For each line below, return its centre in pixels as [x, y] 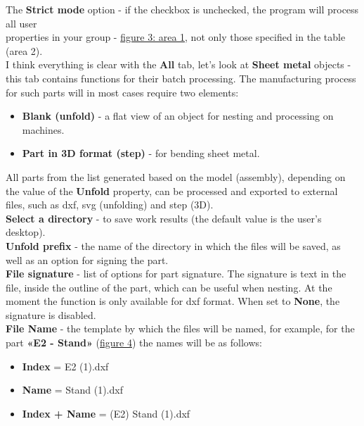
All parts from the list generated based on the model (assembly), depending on [176, 176]
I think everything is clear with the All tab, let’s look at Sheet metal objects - [178, 64]
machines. [43, 129]
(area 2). [24, 50]
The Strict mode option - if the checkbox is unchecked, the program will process [182, 9]
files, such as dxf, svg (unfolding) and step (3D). [110, 205]
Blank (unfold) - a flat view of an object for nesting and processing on [178, 116]
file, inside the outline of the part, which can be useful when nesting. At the [169, 287]
